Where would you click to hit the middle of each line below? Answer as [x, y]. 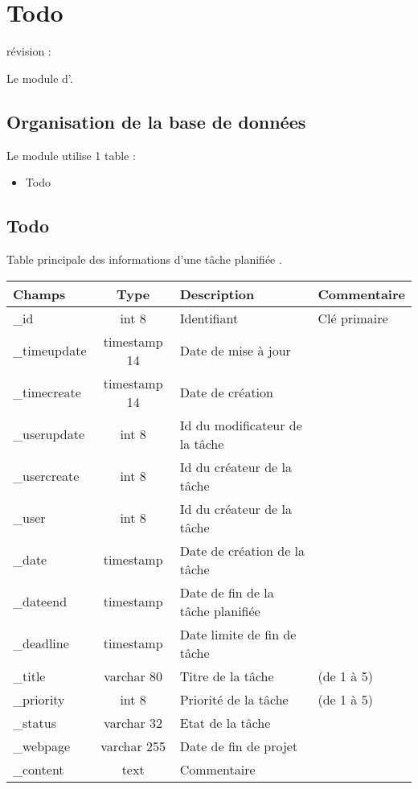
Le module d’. [40, 78]
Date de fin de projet [239, 746]
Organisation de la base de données [156, 121]
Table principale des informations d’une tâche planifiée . [144, 259]
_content [39, 769]
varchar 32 [133, 722]
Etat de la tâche [225, 722]
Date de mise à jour [235, 350]
